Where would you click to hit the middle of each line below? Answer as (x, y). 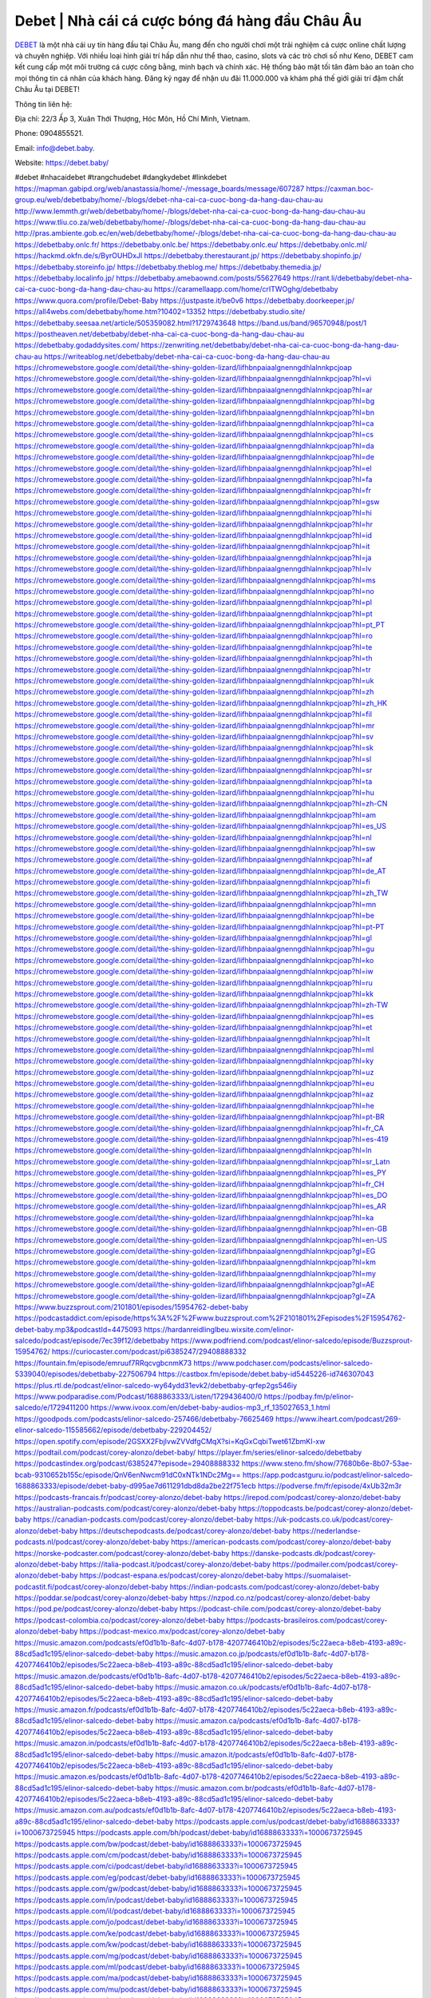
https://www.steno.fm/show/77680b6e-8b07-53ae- (327, 1463)
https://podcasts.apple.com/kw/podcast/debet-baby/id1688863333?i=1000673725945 (158, 1944)
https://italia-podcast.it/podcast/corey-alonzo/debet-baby (175, 1564)
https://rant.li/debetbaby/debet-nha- (352, 278)
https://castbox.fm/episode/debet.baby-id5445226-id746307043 (266, 1374)
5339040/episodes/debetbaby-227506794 (86, 1374)
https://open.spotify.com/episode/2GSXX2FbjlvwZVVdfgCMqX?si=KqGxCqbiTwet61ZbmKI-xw (170, 1441)
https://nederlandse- (326, 1530)
